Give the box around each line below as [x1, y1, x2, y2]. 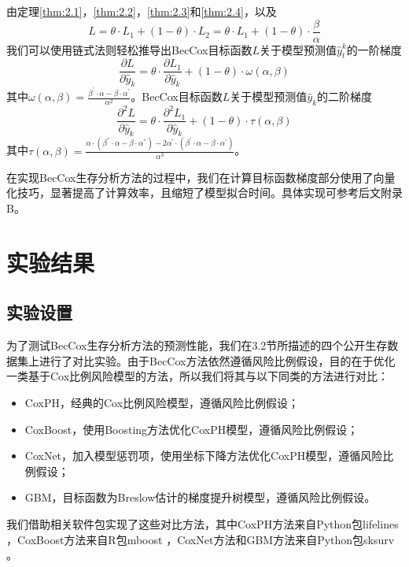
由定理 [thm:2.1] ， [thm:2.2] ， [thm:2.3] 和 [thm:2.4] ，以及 [6, 3, 277, 19]
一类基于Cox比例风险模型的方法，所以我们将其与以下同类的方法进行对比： [6, 368, 389, 384]
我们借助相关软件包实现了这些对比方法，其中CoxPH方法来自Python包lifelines [6, 515, 399, 532]
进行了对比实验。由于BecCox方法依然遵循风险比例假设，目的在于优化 [39, 352, 396, 369]
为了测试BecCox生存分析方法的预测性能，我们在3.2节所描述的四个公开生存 [6, 337, 388, 354]
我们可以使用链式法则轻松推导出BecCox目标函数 [6, 41, 252, 57]
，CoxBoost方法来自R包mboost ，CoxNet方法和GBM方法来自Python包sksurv [6, 531, 395, 547]
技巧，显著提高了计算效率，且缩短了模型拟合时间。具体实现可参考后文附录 [17, 184, 403, 201]
